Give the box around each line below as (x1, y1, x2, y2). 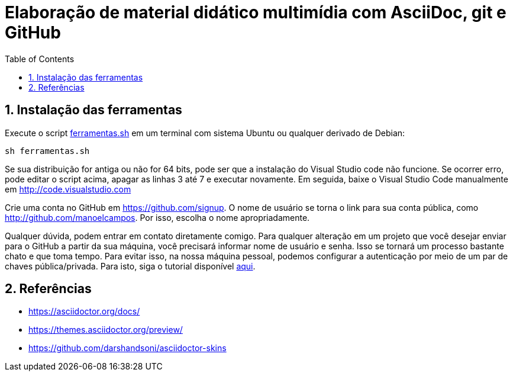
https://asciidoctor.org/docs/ (28, 306, 140, 317)
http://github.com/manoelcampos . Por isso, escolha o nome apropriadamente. (5, 212, 310, 223)
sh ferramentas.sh (5, 146, 90, 156)
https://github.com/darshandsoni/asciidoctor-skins (28, 343, 227, 353)
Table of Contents (5, 53, 75, 64)
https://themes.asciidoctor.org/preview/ (28, 324, 183, 335)
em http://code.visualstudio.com (5, 184, 131, 194)
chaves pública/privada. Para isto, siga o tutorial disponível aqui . (5, 261, 256, 271)
